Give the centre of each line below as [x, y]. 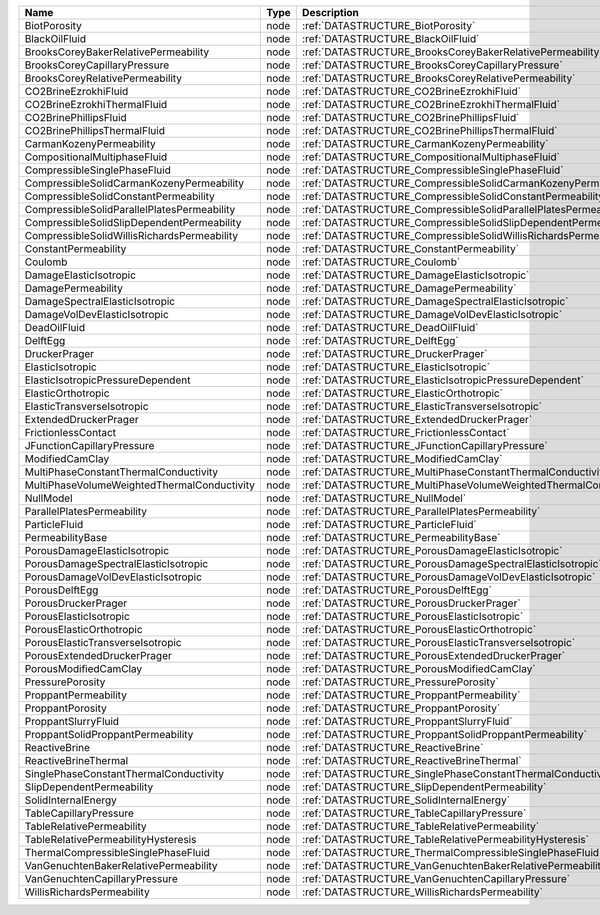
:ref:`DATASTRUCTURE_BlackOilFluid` [390, 38]
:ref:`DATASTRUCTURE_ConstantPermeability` [410, 248]
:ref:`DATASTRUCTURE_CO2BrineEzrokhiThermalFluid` [430, 104]
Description [330, 12]
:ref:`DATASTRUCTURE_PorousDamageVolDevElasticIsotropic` [448, 577]
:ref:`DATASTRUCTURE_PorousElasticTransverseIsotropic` [438, 642]
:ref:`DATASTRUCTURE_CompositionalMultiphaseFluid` [430, 157]
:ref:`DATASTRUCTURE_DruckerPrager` [394, 353]
